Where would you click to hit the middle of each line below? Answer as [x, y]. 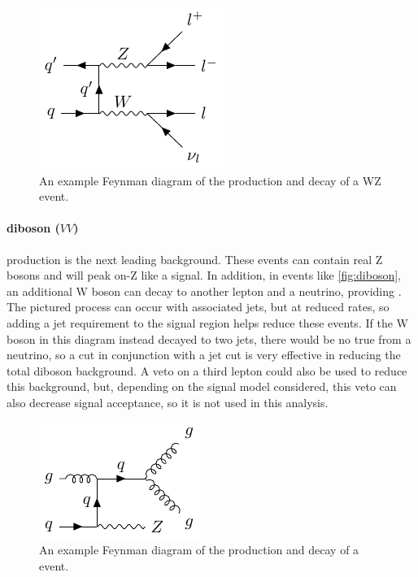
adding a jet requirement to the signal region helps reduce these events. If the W [207, 322]
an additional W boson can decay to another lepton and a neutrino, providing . [204, 291]
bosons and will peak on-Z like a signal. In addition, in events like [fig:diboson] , [204, 275]
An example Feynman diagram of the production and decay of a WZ [210, 180]
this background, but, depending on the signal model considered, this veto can [202, 386]
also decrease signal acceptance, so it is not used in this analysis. [168, 402]
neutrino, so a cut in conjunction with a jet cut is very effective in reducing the [204, 355]
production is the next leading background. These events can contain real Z [195, 259]
